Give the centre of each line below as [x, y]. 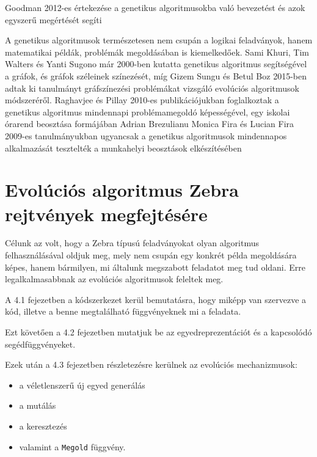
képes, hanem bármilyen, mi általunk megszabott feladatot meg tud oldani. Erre [155, 267]
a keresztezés [43, 426]
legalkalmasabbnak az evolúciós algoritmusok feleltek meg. [114, 279]
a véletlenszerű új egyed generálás [82, 385]
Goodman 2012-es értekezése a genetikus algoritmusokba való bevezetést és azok [155, 7]
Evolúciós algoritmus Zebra [122, 190]
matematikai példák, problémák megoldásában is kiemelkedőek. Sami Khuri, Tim [157, 52]
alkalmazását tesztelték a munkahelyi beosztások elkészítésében [123, 148]
